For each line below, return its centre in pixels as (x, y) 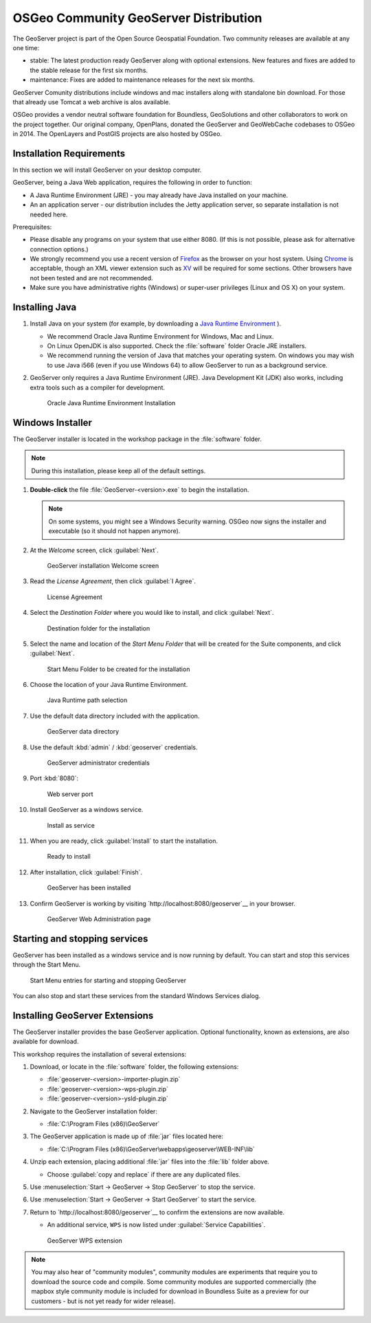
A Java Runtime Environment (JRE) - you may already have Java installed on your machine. (159, 195)
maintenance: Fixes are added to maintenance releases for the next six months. (142, 80)
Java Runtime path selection (87, 700)
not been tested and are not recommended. (92, 278)
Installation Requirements (69, 154)
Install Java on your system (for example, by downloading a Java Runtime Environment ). (156, 324)
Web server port (70, 794)
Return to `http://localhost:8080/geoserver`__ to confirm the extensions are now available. (157, 1212)
